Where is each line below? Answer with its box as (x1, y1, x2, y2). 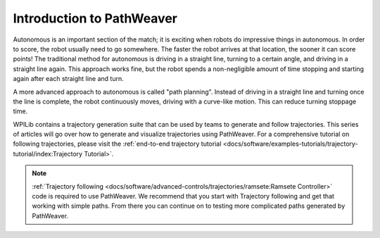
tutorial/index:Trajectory (13, 149, 83, 158)
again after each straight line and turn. (13, 75, 124, 83)
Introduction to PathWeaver (13, 11, 177, 26)
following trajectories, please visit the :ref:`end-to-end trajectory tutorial (13, 139, 222, 148)
